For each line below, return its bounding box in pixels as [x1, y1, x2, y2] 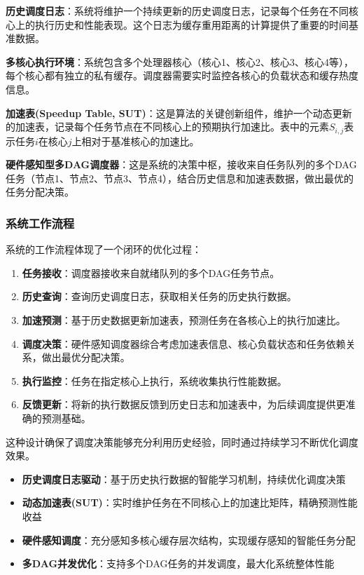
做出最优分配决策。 [41, 350, 130, 365]
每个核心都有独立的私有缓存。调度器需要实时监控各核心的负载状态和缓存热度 [6, 68, 358, 83]
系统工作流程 [6, 214, 75, 231]
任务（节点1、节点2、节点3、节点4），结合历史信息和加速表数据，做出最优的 [6, 170, 353, 185]
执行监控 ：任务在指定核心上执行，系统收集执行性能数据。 [22, 373, 287, 388]
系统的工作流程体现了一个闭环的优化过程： [6, 242, 202, 257]
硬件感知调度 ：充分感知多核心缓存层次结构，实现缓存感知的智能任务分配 [22, 532, 356, 547]
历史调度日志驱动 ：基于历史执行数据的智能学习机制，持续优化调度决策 [22, 471, 346, 486]
